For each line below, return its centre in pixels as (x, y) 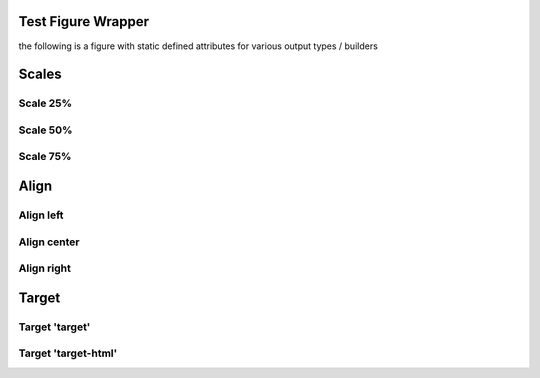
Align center (49, 242)
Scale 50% (45, 130)
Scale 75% (45, 157)
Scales (40, 74)
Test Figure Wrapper (84, 21)
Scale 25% (45, 103)
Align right (45, 268)
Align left (41, 215)
